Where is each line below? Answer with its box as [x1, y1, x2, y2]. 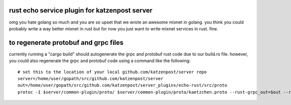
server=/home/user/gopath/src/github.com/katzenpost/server [17, 76, 163, 81]
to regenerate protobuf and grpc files [9, 39, 124, 47]
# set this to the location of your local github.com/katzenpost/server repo [17, 69, 207, 75]
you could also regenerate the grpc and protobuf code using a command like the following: [9, 58, 191, 64]
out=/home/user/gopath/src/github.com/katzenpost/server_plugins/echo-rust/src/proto [17, 82, 227, 88]
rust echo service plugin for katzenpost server [9, 6, 153, 14]
